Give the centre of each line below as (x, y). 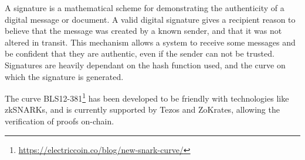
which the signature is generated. (64, 76)
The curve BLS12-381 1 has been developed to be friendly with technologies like (147, 97)
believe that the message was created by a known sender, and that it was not (143, 31)
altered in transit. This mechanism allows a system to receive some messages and (150, 42)
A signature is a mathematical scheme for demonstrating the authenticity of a (145, 8)
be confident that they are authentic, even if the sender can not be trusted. (140, 53)
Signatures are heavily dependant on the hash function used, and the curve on (145, 65)
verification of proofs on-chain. (60, 121)
